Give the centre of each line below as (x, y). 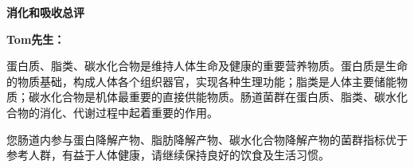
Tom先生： (36, 39)
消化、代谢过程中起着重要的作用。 (129, 112)
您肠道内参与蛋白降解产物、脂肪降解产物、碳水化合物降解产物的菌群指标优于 (207, 139)
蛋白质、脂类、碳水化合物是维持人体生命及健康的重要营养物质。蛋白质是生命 (207, 66)
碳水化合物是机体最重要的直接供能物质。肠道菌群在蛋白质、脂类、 (201, 97)
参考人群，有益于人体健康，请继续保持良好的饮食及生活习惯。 (168, 155)
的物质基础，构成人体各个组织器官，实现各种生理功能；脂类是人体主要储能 (201, 81)
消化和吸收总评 (45, 12)
